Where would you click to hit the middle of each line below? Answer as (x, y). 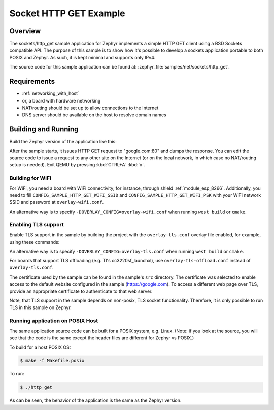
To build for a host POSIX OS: (40, 347)
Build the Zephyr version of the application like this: (63, 142)
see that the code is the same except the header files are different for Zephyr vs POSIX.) (102, 338)
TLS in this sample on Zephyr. (41, 307)
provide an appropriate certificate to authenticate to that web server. (81, 291)
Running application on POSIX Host (54, 321)
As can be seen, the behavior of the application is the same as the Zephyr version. (95, 400)
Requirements (32, 81)
